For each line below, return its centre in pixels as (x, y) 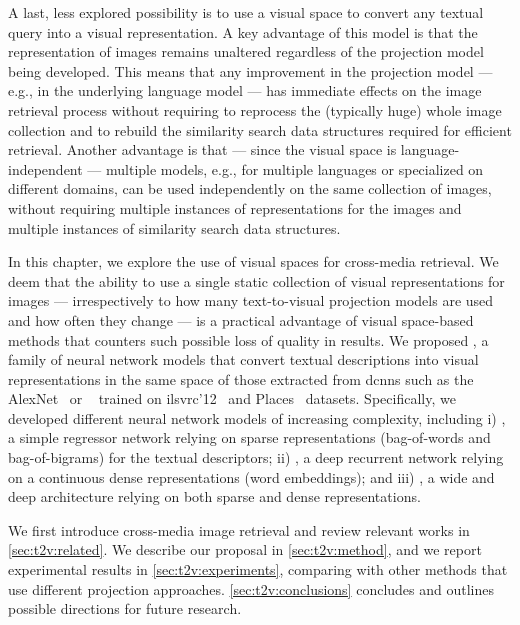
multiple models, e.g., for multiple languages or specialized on (295, 168)
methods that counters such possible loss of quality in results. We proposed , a (248, 339)
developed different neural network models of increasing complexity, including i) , (257, 417)
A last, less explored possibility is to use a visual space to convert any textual (246, 12)
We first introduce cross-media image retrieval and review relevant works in (239, 529)
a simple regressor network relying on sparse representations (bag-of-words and (249, 437)
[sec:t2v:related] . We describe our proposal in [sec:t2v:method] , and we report (245, 549)
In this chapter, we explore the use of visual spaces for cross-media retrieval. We (253, 261)
